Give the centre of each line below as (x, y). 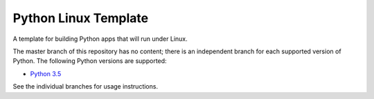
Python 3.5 (46, 73)
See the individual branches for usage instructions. (86, 87)
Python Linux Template (81, 18)
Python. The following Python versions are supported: (90, 61)
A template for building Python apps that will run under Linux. (100, 39)
